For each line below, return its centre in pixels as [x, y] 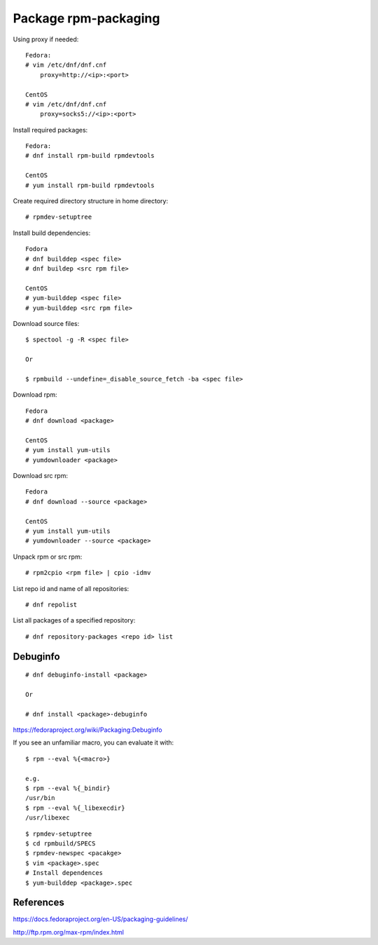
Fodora [37, 249]
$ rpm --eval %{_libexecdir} [75, 808]
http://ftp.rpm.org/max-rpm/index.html [68, 932]
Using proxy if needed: [46, 39]
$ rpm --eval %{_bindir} [68, 788]
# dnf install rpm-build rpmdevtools [90, 156]
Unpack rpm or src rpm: [48, 557]
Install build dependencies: [52, 233]
